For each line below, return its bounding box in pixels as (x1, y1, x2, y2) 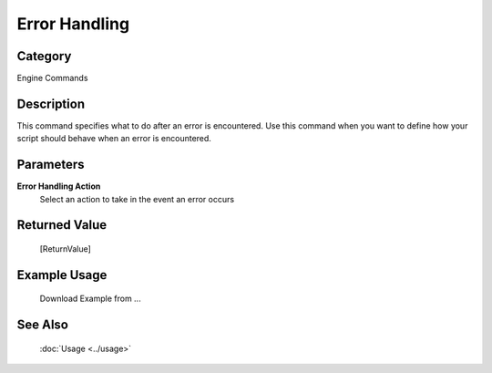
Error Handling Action (16, 181, 101, 192)
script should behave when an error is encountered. (16, 133, 211, 144)
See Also (16, 317, 68, 333)
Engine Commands (16, 73, 88, 84)
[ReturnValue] (39, 243, 91, 254)
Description (16, 96, 86, 111)
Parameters (16, 157, 85, 172)
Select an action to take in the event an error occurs (39, 193, 235, 204)
